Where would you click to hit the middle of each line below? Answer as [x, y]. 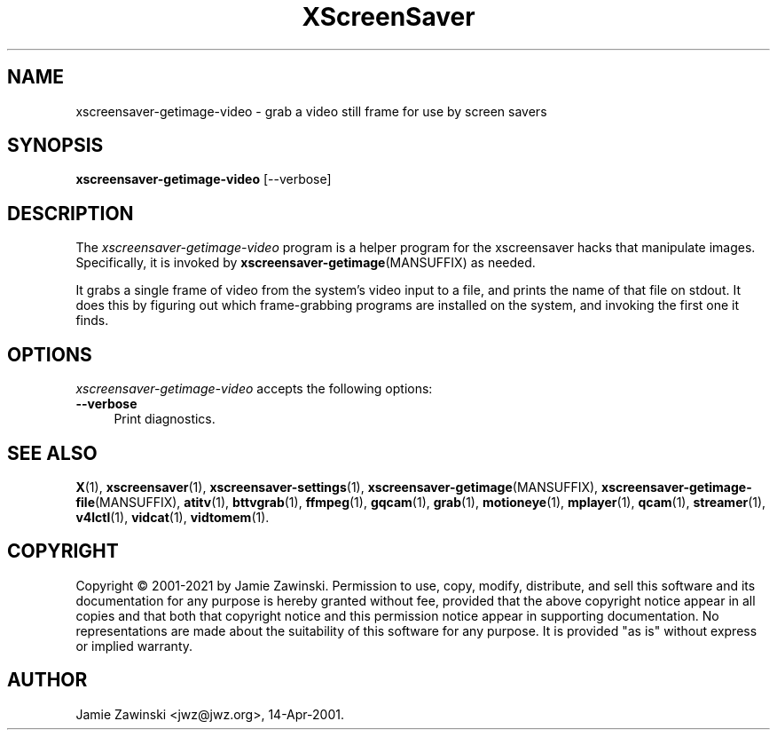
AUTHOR [47, 680]
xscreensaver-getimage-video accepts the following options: [254, 389]
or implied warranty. [134, 646]
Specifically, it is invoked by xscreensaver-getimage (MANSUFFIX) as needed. [306, 263]
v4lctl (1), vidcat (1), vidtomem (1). [173, 517]
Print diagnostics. [165, 419]
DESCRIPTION [71, 213]
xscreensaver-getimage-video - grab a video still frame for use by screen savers [311, 111]
